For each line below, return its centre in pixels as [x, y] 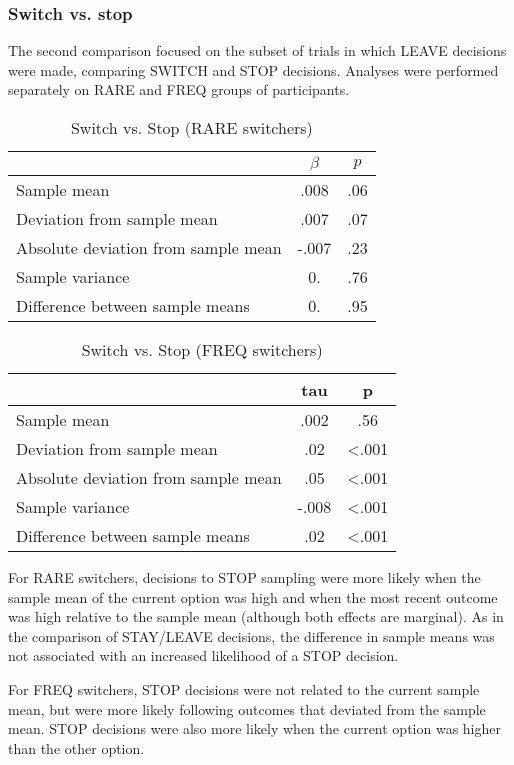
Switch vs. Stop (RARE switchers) [191, 127]
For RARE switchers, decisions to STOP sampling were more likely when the [244, 577]
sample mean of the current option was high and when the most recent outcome [253, 596]
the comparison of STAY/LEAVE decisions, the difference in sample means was [251, 635]
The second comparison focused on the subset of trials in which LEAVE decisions [257, 50]
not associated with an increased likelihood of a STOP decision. [203, 655]
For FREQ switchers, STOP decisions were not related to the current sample [244, 688]
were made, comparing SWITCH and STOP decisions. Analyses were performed [253, 69]
